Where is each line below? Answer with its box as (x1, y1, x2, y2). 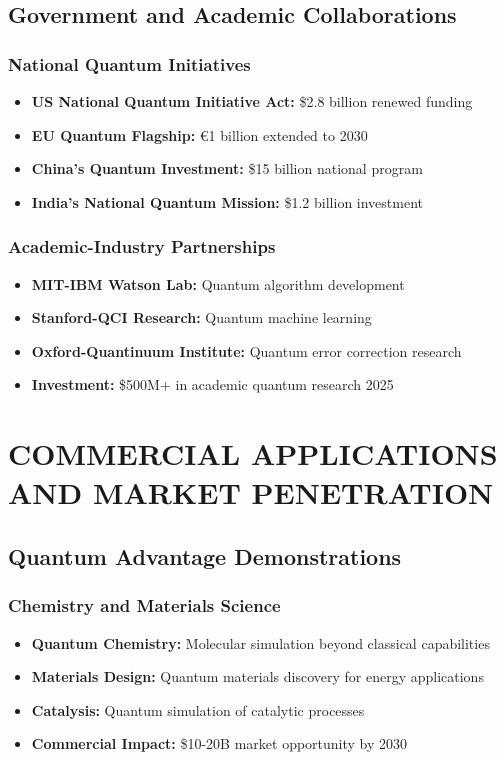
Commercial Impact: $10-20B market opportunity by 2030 (31, 733, 408, 754)
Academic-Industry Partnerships (8, 234, 276, 259)
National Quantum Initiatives (8, 51, 251, 76)
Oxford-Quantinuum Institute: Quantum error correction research (31, 340, 462, 361)
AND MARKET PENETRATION (8, 472, 494, 513)
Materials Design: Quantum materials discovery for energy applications (31, 666, 484, 687)
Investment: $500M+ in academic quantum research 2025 (31, 374, 394, 395)
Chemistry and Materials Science (8, 593, 281, 618)
